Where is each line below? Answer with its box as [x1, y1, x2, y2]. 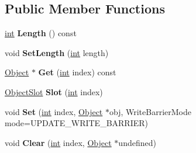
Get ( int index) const [38, 66, 116, 78]
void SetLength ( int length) [5, 46, 109, 58]
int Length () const [5, 27, 77, 39]
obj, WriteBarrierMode [109, 105, 191, 117]
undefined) [118, 136, 156, 148]
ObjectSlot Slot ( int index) [5, 85, 103, 98]
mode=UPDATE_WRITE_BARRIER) [5, 117, 149, 129]
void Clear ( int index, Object [5, 136, 112, 148]
